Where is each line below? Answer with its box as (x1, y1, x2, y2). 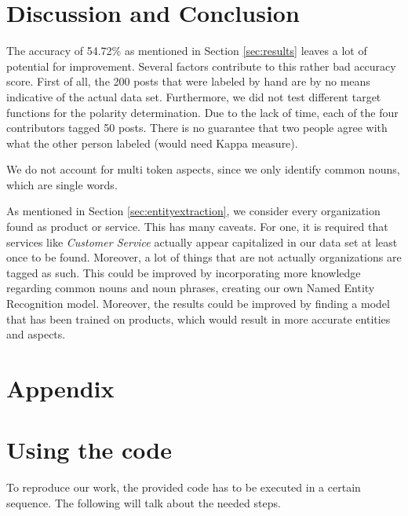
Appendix (6, 372, 115, 404)
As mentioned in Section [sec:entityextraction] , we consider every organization (6, 203, 381, 219)
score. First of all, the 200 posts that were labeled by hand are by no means (6, 73, 370, 90)
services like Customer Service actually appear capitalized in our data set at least (6, 233, 398, 250)
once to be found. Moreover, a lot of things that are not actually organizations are (6, 249, 402, 265)
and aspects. (6, 326, 66, 342)
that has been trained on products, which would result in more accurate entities (6, 310, 391, 327)
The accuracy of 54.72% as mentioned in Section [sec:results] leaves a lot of (6, 42, 367, 59)
